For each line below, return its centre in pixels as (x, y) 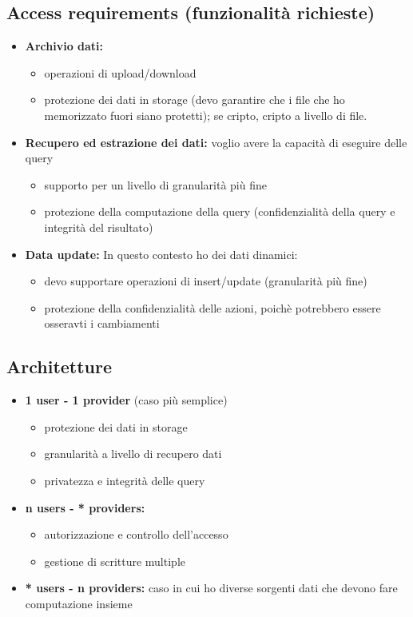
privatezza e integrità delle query (125, 480)
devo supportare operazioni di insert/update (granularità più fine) (206, 281)
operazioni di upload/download (120, 72)
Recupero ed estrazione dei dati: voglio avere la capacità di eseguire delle (216, 142)
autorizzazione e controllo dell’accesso (136, 534)
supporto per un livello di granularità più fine (155, 184)
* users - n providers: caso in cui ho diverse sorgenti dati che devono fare (211, 588)
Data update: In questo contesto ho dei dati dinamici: (161, 254)
